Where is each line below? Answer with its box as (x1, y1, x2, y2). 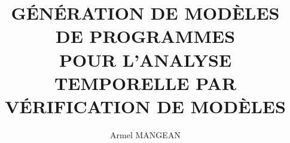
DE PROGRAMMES (55, 24, 236, 48)
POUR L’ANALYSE (59, 47, 232, 71)
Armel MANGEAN (110, 128, 181, 141)
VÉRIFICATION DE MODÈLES (5, 94, 286, 118)
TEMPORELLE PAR (54, 70, 237, 95)
